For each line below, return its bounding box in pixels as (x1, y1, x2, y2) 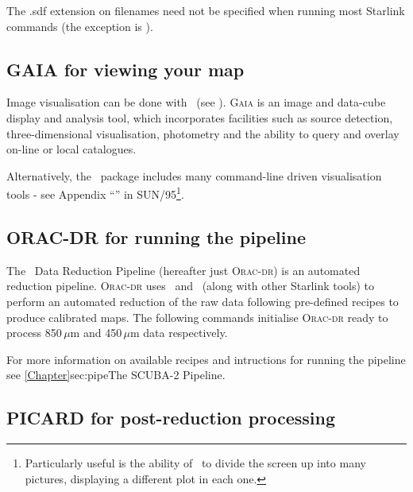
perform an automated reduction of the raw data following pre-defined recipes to (6, 293, 399, 309)
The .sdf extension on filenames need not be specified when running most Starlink (6, 2, 405, 18)
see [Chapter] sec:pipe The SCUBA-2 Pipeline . (6, 366, 226, 383)
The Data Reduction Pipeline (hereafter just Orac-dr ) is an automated (6, 261, 361, 278)
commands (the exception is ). (6, 17, 153, 34)
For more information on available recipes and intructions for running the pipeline (6, 351, 406, 367)
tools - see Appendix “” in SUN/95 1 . (6, 184, 184, 203)
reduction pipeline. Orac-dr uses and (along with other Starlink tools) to (6, 277, 375, 294)
